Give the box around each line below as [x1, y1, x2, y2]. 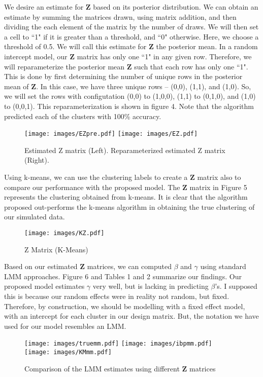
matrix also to [197, 171, 241, 182]
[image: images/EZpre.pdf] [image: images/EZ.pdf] [24, 130, 198, 138]
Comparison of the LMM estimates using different [24, 363, 180, 373]
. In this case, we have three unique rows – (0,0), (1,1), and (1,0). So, [36, 81, 251, 91]
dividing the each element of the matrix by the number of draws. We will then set [4, 21, 259, 32]
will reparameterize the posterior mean [4, 61, 125, 71]
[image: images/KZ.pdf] [24, 229, 105, 237]
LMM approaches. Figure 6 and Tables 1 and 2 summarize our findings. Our [4, 271, 242, 281]
